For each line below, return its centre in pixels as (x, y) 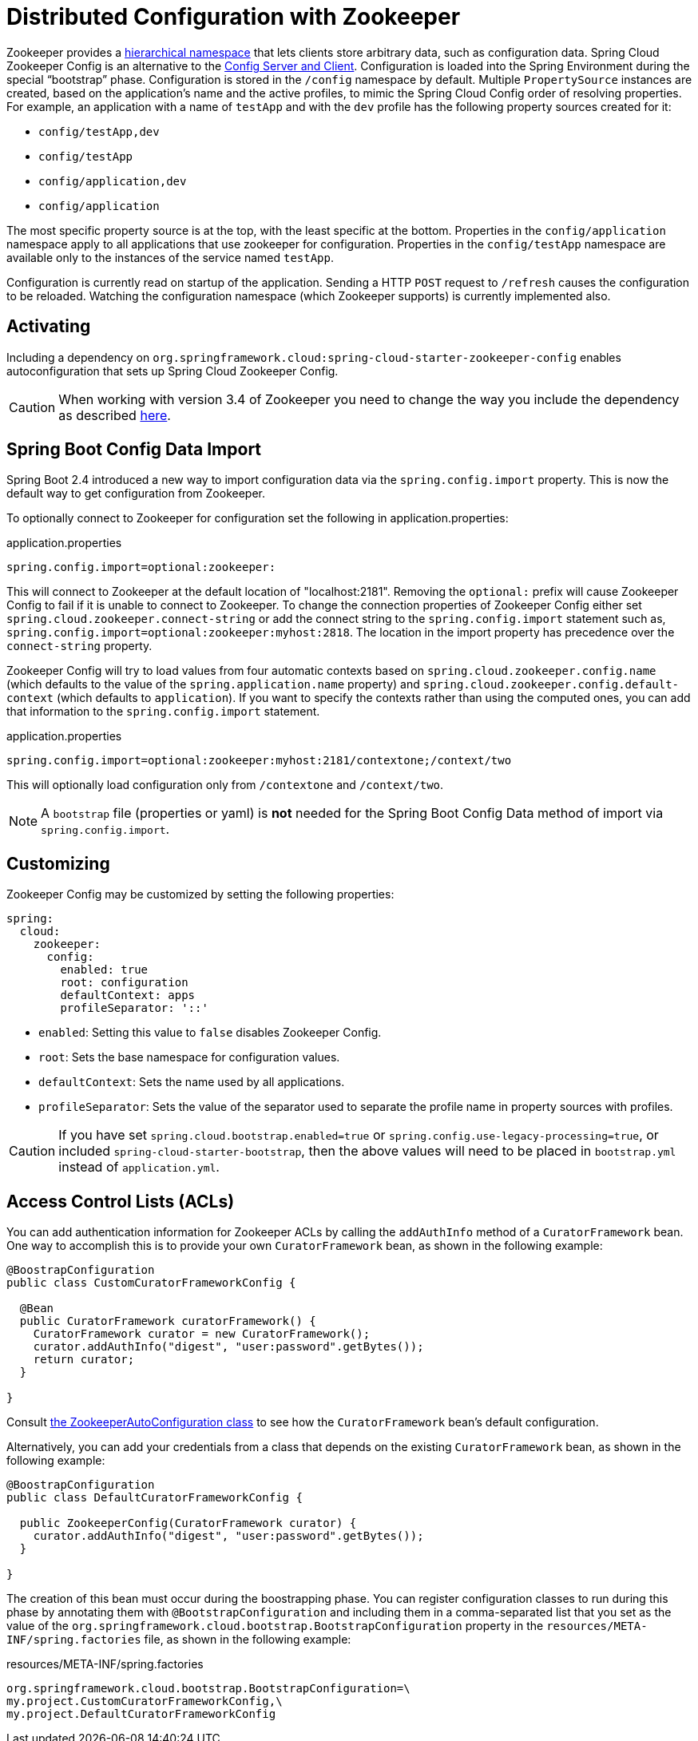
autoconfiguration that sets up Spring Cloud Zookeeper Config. (173, 371)
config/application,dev (113, 181)
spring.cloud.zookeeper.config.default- (551, 685)
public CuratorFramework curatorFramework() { (168, 1321)
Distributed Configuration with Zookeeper (234, 17)
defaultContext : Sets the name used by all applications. (192, 1082)
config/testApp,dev (99, 131)
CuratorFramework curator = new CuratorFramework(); (202, 1334)
